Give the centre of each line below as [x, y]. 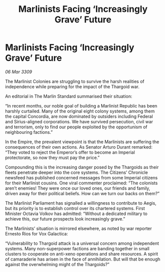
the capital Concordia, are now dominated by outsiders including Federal [79, 116]
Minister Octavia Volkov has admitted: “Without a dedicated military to [76, 214]
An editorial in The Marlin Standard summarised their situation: [69, 96]
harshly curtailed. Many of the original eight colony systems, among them [80, 111]
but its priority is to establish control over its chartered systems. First [75, 208]
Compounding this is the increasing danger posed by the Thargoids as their [82, 167]
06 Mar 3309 [19, 72]
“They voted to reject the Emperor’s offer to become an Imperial [70, 152]
